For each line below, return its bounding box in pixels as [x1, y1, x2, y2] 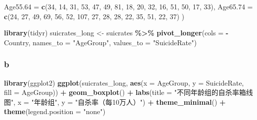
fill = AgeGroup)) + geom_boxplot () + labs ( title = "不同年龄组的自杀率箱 [4, 87, 246, 97]
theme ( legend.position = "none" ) [4, 106, 106, 117]
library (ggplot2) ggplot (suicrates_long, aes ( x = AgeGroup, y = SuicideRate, [4, 77, 244, 88]
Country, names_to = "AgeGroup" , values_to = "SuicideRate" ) [4, 37, 197, 47]
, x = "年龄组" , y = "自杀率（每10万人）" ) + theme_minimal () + [13, 96, 226, 107]
